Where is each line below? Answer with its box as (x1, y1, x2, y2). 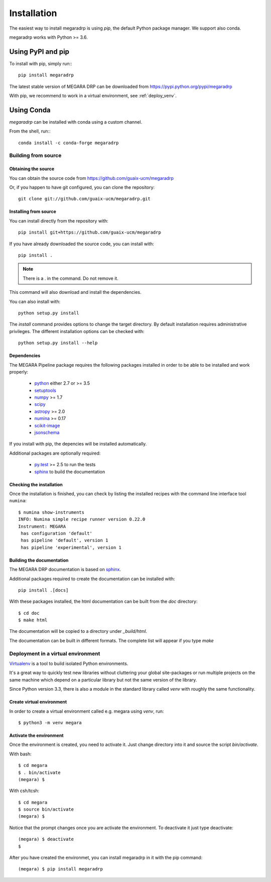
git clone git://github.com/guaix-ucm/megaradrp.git (18, 196, 151, 202)
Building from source (9, 152, 62, 159)
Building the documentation (9, 557, 69, 563)
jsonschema (34, 429, 60, 435)
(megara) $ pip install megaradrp (18, 866, 103, 872)
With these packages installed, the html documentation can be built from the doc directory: (9, 598, 198, 605)
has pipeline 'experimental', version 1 (21, 544, 121, 550)
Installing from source (9, 208, 56, 214)
